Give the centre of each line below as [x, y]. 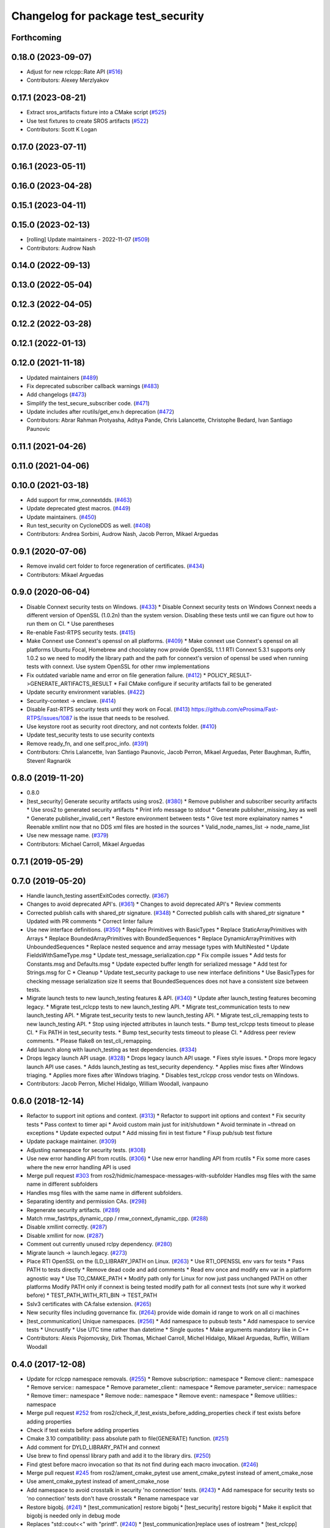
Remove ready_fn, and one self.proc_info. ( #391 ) [87, 743]
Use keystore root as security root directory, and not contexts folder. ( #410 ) [122, 727]
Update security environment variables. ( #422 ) [86, 692]
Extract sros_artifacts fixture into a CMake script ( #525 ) [97, 112]
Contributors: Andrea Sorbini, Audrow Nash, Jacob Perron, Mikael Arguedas [123, 534]
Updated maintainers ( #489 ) [62, 377]
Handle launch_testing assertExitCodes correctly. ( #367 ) [98, 895]
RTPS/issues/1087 [50, 718]
